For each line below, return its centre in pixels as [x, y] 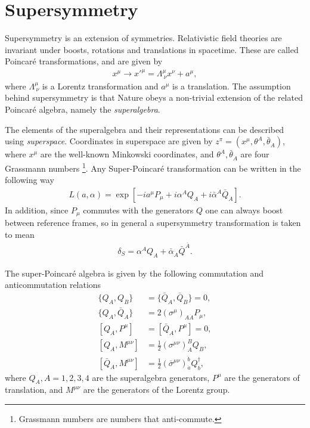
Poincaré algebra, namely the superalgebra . [83, 109]
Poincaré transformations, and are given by [84, 61]
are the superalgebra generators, [151, 377]
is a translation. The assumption [232, 86]
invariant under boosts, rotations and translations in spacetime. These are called [152, 49]
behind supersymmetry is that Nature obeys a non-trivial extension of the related [154, 97]
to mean [20, 234]
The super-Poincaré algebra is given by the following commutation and [134, 273]
